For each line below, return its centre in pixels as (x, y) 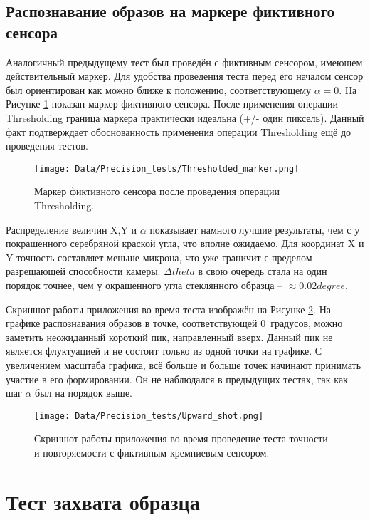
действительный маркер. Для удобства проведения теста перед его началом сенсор (185, 76)
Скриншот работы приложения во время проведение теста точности (181, 438)
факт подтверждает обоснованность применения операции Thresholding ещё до (179, 131)
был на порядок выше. (84, 393)
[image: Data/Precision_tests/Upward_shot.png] (149, 416)
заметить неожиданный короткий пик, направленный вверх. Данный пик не (169, 337)
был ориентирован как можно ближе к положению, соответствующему (159, 89)
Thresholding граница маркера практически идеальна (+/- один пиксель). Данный (185, 117)
